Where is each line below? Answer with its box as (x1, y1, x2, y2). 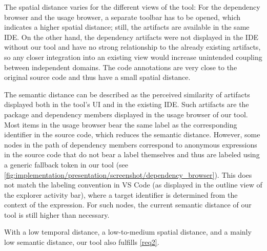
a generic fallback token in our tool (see (4, 159, 129, 170)
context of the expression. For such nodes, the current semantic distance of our (4, 199, 252, 210)
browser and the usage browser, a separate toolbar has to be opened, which (4, 11, 241, 22)
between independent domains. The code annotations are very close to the (4, 61, 237, 72)
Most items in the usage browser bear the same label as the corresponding (4, 119, 237, 130)
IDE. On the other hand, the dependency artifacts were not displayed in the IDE (4, 31, 259, 42)
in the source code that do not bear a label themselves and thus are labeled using (4, 149, 260, 160)
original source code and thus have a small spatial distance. (4, 72, 191, 82)
